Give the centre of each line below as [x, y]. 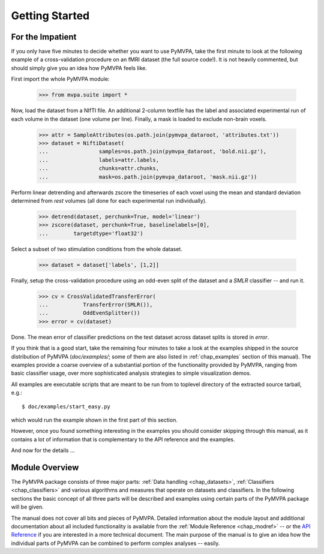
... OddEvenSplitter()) [89, 313]
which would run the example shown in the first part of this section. [94, 420]
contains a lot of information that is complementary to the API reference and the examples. [123, 439]
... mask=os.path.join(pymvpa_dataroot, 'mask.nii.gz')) [148, 177]
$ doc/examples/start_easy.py [66, 407]
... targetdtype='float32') [91, 233]
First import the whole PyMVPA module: [60, 79]
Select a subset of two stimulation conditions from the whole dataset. [97, 249]
